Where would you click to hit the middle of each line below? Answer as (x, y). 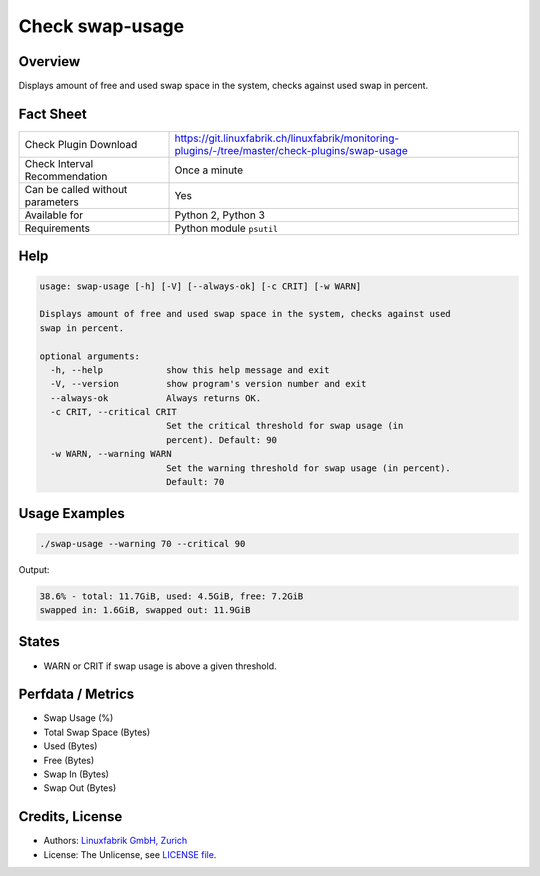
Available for (54, 215)
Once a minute (209, 170)
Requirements (57, 228)
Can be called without (76, 189)
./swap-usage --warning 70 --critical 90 (142, 543)
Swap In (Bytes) (76, 774)
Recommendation (66, 176)
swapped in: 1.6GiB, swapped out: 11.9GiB (145, 610)
